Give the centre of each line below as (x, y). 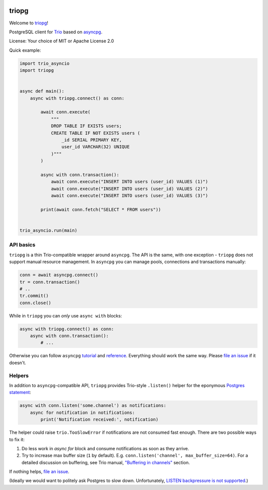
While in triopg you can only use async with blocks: (66, 315)
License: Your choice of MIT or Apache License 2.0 (62, 41)
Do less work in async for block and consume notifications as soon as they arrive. (105, 448)
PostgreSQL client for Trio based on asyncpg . (56, 32)
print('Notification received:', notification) (100, 420)
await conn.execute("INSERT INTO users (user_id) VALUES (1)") (130, 182)
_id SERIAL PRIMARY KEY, (92, 140)
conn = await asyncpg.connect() (59, 275)
